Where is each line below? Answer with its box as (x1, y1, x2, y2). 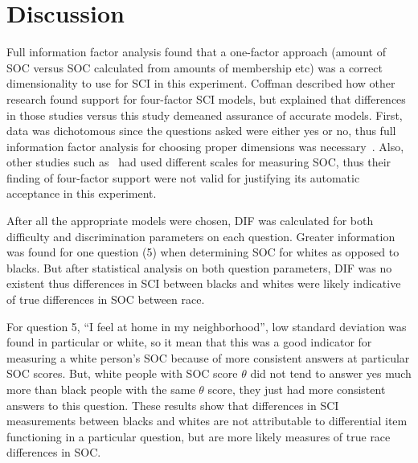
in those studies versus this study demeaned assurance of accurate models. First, (6, 106, 403, 123)
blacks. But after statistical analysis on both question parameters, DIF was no (6, 259, 392, 276)
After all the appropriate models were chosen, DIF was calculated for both (6, 212, 374, 229)
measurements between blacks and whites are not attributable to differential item (6, 412, 408, 429)
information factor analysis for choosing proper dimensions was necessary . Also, (6, 137, 404, 154)
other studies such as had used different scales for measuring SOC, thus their (6, 154, 391, 170)
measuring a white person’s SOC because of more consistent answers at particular (6, 349, 410, 366)
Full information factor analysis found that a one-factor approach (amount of (6, 43, 386, 60)
